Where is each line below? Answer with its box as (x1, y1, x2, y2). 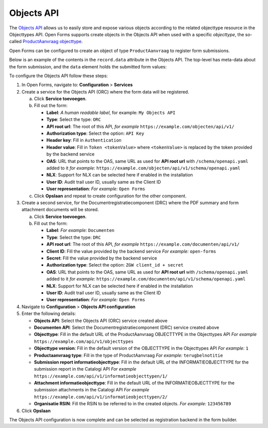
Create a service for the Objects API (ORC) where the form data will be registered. (21, 89, 190, 95)
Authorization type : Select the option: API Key (46, 130, 144, 136)
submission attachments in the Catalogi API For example (34, 387, 149, 393)
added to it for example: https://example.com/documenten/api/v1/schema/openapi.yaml (46, 276, 246, 282)
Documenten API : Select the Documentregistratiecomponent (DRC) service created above (34, 324, 219, 330)
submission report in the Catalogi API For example (34, 366, 136, 372)
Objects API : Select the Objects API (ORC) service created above (34, 318, 168, 323)
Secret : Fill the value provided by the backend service (46, 255, 157, 261)
